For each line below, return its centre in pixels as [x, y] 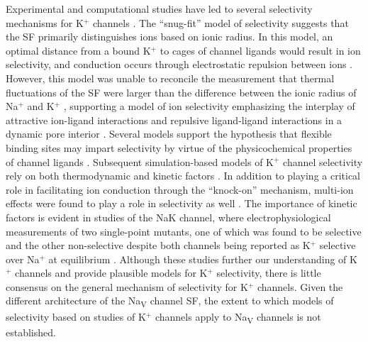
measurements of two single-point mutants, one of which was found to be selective [184, 231]
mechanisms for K [45, 22]
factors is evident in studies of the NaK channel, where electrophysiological [168, 217]
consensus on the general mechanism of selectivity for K [127, 286]
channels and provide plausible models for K [111, 273]
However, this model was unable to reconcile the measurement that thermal [170, 78]
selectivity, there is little [269, 273]
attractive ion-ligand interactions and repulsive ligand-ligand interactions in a [174, 120]
